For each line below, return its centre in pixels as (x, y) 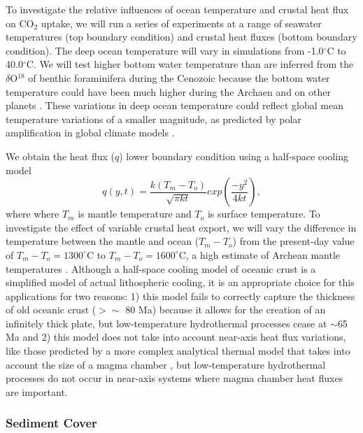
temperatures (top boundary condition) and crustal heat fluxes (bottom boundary (181, 37)
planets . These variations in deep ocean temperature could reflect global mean (175, 105)
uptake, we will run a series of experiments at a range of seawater (181, 23)
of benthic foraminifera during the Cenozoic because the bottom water (179, 77)
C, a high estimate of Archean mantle (259, 254)
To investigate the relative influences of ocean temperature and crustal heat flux (177, 9)
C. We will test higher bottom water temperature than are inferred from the (190, 64)
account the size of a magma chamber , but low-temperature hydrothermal (166, 364)
